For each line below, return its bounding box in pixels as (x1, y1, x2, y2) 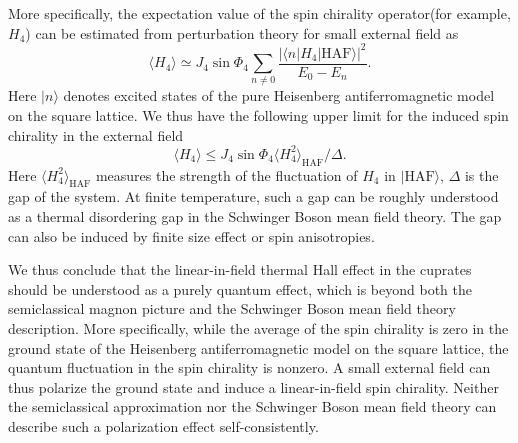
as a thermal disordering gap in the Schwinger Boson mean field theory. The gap (8, 205, 502, 226)
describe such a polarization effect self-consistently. (8, 415, 319, 436)
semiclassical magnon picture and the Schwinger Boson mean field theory (8, 298, 456, 319)
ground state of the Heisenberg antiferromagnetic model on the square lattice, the (8, 337, 509, 358)
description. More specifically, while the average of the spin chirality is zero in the (8, 317, 509, 338)
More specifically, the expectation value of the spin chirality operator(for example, (8, 3, 511, 23)
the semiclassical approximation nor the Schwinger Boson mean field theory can (8, 396, 497, 417)
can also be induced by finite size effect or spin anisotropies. (8, 225, 375, 246)
